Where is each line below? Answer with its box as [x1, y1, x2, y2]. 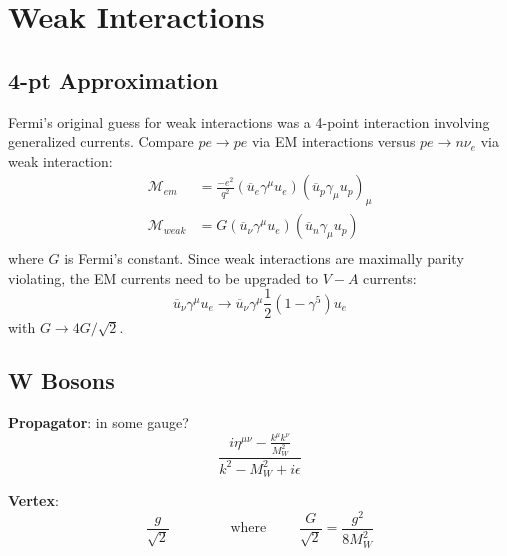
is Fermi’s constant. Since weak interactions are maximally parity [64, 248, 464, 269]
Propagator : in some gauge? [8, 412, 189, 433]
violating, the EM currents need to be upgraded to [8, 267, 318, 288]
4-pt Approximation [8, 64, 219, 95]
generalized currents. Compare [8, 131, 194, 152]
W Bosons [8, 365, 115, 396]
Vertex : [8, 490, 59, 511]
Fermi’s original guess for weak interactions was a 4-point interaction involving [8, 111, 490, 132]
